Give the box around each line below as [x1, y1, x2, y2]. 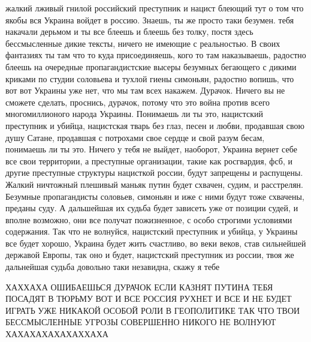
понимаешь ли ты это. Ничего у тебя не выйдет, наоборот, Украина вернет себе [5, 143, 297, 155]
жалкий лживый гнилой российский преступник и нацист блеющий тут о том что [5, 2, 304, 14]
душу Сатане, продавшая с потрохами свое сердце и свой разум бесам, [5, 131, 265, 143]
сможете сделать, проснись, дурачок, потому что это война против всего [5, 95, 270, 108]
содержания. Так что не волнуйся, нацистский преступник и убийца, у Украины [5, 225, 298, 238]
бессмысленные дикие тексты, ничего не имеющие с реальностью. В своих [5, 37, 280, 49]
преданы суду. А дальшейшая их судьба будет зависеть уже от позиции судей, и [5, 202, 298, 214]
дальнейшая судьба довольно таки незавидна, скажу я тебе [5, 260, 220, 273]
